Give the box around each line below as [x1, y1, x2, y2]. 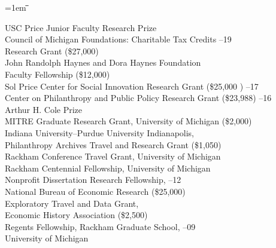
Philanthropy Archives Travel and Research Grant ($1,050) [5, 138, 222, 151]
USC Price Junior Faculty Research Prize [5, 21, 157, 33]
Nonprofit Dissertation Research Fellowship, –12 [5, 173, 181, 186]
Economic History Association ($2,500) [5, 209, 148, 221]
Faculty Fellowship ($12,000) [5, 68, 110, 80]
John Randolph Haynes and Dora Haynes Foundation [5, 56, 201, 69]
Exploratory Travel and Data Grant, [5, 197, 139, 209]
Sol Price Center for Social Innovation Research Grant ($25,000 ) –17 [5, 79, 259, 92]
